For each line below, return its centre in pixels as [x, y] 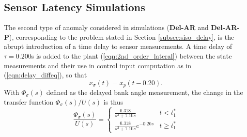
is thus [113, 101]
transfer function [29, 101]
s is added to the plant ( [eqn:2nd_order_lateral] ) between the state [131, 55]
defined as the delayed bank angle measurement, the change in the [145, 92]
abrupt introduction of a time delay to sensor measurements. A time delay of [118, 46]
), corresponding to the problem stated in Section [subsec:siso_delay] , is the [122, 37]
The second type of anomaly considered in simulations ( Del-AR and [106, 27]
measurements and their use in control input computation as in [98, 65]
